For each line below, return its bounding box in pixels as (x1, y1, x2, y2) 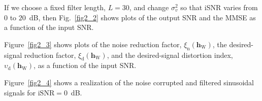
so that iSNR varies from (180, 2, 258, 12)
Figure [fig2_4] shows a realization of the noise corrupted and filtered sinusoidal (4, 77, 254, 87)
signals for (4, 87, 36, 97)
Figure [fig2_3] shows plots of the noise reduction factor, (4, 39, 182, 49)
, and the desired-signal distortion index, (107, 49, 233, 60)
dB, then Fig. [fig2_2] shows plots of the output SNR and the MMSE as (29, 12, 256, 22)
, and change (129, 2, 169, 12)
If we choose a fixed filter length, (4, 2, 106, 12)
